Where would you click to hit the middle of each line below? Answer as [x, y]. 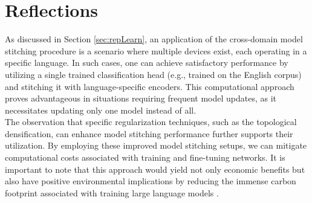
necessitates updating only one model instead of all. [101, 110]
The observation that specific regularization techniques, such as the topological [151, 122]
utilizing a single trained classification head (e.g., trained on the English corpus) [153, 74]
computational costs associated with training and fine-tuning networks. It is [145, 157]
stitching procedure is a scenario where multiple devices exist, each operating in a [156, 50]
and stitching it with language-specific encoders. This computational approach [150, 86]
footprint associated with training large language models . [112, 192]
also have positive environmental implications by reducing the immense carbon [151, 181]
